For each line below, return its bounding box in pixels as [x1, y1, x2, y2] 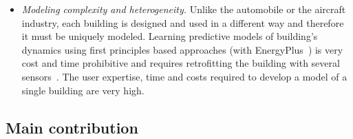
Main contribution [6, 116, 138, 138]
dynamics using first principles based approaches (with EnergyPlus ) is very [21, 42, 343, 56]
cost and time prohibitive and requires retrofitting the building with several [21, 56, 340, 70]
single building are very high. [21, 83, 145, 97]
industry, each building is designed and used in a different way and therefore [21, 15, 344, 30]
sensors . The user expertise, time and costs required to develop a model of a [21, 69, 347, 83]
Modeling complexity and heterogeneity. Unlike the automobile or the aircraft [21, 2, 346, 16]
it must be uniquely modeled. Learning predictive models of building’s [21, 29, 318, 43]
